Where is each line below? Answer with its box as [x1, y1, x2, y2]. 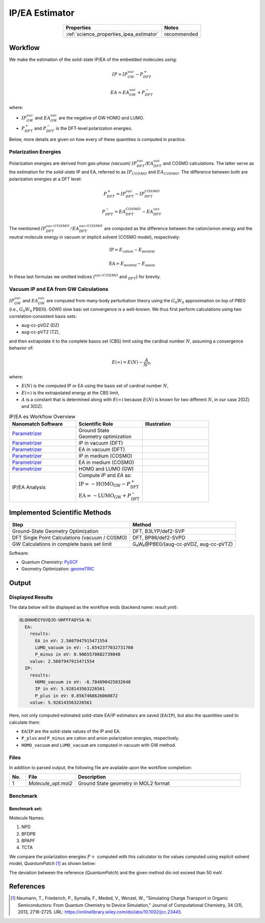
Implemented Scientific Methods [9, 509, 111, 517]
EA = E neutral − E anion [108, 261, 155, 267]
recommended [164, 30, 198, 37]
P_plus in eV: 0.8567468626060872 [35, 693, 118, 698]
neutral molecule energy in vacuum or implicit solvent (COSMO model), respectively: [9, 234, 180, 240]
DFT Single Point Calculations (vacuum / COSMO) [12, 534, 127, 541]
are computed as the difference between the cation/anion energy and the [104, 225, 253, 231]
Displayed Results [9, 594, 53, 601]
